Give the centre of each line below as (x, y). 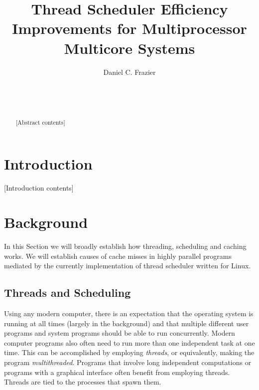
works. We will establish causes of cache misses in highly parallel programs (118, 256)
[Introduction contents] (39, 188)
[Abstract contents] (40, 122)
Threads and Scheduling (67, 292)
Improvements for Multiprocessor (129, 28)
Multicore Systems (129, 48)
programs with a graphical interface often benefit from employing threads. (117, 372)
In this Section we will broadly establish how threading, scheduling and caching (125, 246)
